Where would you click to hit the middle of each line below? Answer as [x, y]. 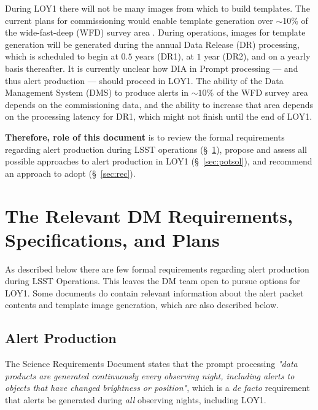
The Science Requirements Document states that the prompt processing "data [151, 364]
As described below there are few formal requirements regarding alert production [157, 269]
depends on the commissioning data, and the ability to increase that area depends [159, 104]
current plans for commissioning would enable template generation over [139, 20]
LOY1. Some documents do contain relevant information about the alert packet [154, 292]
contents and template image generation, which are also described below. [142, 305]
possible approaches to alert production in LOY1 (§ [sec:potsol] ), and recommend [159, 161]
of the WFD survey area [262, 92]
